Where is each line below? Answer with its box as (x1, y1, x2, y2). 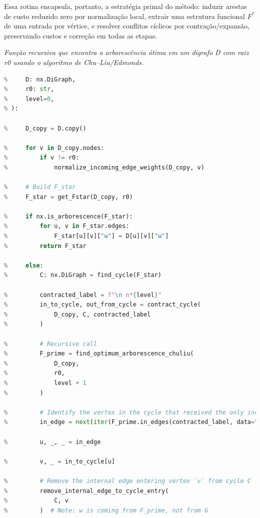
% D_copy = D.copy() (4, 124, 86, 132)
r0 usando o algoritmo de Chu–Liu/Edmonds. (4, 56, 144, 67)
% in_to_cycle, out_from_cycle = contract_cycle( (4, 301, 201, 308)
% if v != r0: (4, 154, 79, 161)
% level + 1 (4, 379, 86, 386)
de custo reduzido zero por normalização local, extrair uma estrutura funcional (4, 10, 245, 21)
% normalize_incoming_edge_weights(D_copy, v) (4, 163, 204, 171)
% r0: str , (4, 85, 54, 93)
